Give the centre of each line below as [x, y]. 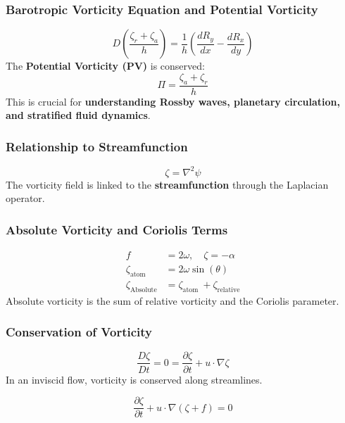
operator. [25, 198]
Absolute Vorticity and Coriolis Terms [117, 229]
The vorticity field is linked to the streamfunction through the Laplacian [167, 184]
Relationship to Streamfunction [97, 146]
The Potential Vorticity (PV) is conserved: [105, 66]
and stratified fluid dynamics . [78, 115]
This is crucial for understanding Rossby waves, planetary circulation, [173, 101]
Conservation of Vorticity [79, 332]
